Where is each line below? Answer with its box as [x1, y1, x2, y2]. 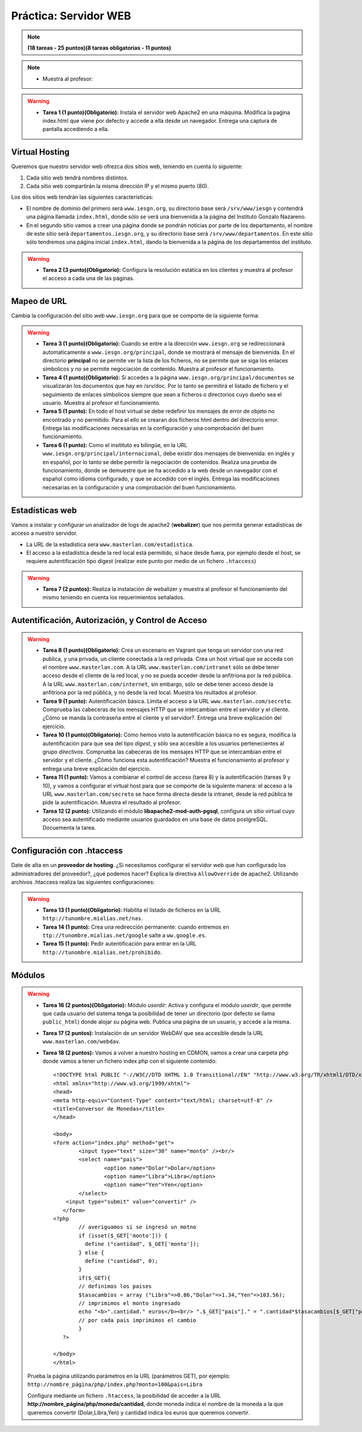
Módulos [11, 970, 45, 980]
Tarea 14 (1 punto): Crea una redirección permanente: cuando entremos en [42, 923, 229, 930]
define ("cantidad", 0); [84, 1257, 159, 1264]
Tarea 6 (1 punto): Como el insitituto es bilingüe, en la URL [42, 441, 188, 448]
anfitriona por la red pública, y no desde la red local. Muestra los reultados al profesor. [42, 689, 258, 696]
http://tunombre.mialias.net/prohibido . [42, 949, 162, 956]
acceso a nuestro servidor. [11, 529, 78, 537]
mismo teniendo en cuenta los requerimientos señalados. [42, 594, 185, 601]
